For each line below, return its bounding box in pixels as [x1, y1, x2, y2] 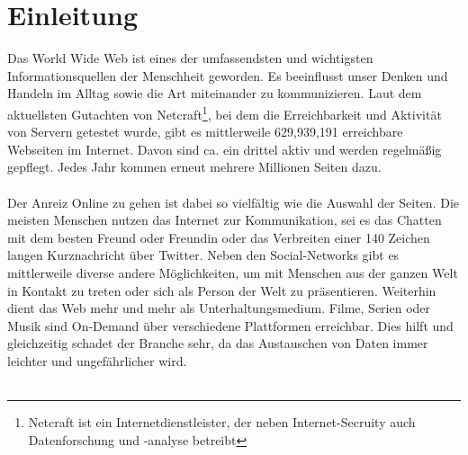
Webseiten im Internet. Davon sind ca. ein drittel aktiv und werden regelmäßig [7, 139, 442, 158]
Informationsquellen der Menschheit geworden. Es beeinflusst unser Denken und [7, 66, 448, 85]
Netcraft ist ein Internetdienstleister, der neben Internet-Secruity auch [28, 413, 416, 432]
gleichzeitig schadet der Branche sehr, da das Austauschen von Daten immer [7, 334, 428, 352]
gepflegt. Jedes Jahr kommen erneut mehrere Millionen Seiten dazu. [7, 157, 382, 176]
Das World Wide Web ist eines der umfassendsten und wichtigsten [7, 49, 373, 67]
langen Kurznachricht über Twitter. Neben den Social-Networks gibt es [7, 245, 400, 264]
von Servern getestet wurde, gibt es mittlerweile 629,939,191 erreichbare [7, 122, 403, 141]
